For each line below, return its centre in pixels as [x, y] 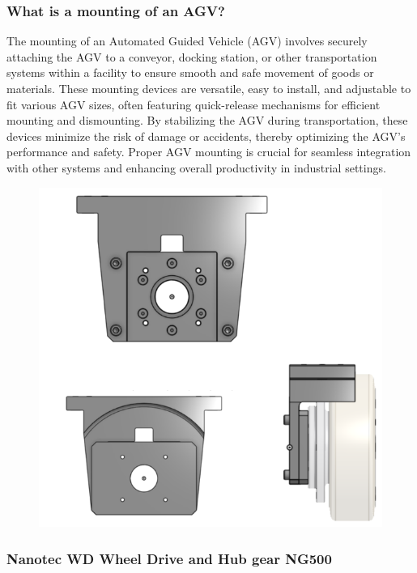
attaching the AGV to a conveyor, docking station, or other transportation [192, 56]
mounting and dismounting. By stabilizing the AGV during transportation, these [207, 120]
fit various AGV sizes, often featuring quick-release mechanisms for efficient [194, 104]
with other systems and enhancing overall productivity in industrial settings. [196, 167]
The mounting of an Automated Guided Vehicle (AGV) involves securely [187, 41]
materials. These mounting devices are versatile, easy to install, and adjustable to [209, 88]
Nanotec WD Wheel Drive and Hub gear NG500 [169, 558]
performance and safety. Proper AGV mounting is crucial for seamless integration [209, 152]
